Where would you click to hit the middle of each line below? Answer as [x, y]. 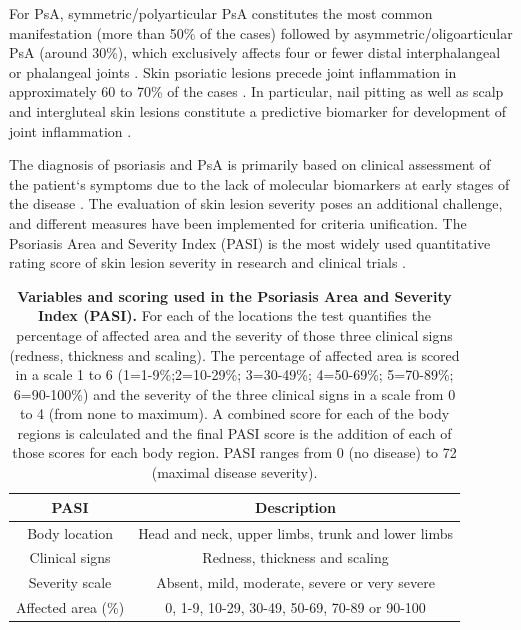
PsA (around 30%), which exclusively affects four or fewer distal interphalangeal [255, 52]
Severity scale [70, 582]
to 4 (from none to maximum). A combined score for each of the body [234, 413]
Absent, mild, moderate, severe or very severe [295, 582]
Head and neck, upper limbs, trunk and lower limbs [296, 532]
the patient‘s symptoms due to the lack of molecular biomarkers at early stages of [259, 183]
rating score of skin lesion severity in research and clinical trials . [207, 262]
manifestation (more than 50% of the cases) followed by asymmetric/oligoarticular [261, 32]
